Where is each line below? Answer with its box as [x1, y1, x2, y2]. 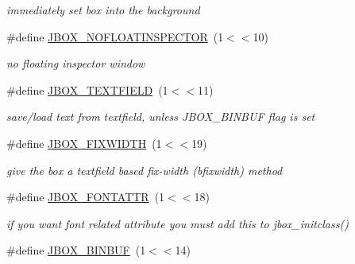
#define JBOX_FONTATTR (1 [6, 188, 165, 205]
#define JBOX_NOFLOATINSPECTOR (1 [6, 28, 224, 45]
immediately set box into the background [6, 2, 200, 17]
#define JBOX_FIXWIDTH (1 [6, 134, 162, 151]
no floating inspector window [6, 55, 145, 72]
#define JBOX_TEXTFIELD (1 [6, 81, 168, 98]
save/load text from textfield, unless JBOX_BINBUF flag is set [6, 108, 315, 125]
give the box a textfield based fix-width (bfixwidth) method [6, 161, 283, 178]
